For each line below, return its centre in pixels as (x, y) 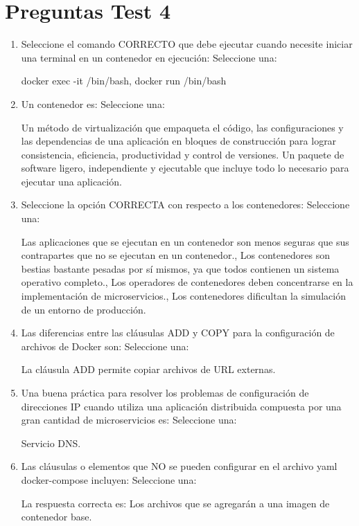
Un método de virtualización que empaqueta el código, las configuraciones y (182, 127)
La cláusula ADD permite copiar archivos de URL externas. (148, 369)
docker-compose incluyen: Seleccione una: (109, 479)
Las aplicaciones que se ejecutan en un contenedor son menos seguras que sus (185, 241)
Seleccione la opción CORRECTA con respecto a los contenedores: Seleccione (185, 205)
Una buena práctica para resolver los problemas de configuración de (165, 392)
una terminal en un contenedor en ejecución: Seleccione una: (149, 57)
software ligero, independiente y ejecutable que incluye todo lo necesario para (185, 168)
